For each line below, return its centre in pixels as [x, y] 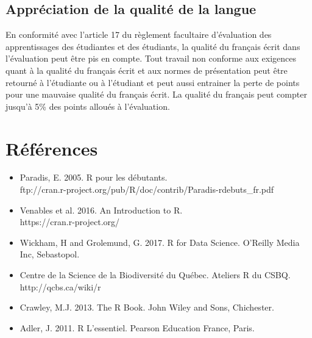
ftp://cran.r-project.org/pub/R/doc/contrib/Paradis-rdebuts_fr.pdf [147, 189]
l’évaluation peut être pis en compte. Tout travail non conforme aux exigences [151, 58]
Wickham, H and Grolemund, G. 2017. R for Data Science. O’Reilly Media [160, 242]
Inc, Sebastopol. [50, 254]
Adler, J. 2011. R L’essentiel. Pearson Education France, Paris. [137, 327]
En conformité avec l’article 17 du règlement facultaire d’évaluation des [139, 34]
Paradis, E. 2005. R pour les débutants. [94, 177]
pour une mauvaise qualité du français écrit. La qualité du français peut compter [156, 94]
